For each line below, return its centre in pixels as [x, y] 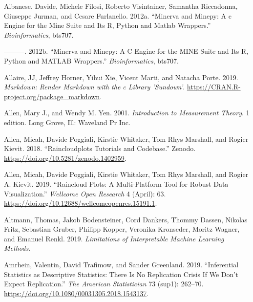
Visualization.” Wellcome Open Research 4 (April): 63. [85, 193]
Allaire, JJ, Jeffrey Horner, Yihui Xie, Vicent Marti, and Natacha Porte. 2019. [121, 77]
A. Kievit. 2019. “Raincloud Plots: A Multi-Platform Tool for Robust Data [116, 183]
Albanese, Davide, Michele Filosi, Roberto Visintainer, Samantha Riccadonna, [121, 6]
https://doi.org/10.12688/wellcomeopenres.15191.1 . [81, 203]
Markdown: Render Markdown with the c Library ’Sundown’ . [95, 87]
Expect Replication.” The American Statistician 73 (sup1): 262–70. [104, 284]
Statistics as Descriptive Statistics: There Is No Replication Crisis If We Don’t [121, 274]
